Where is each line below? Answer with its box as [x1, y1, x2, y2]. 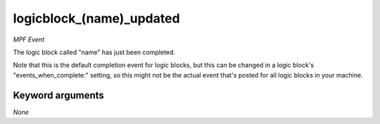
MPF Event [13, 35, 45, 44]
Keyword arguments [13, 89, 105, 101]
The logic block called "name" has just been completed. [13, 48, 176, 56]
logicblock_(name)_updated [13, 11, 180, 26]
